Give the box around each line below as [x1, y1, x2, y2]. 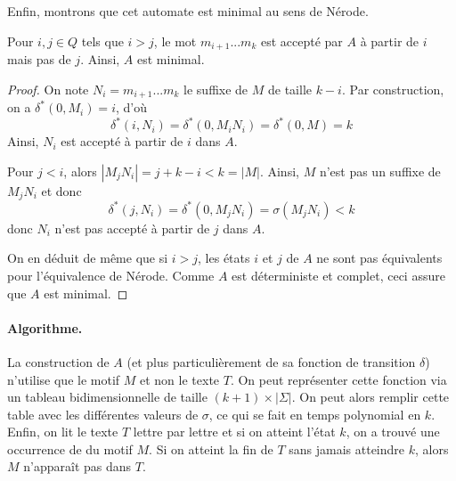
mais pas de [7, 50, 71, 69]
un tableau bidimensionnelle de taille [7, 387, 208, 406]
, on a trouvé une [346, 422, 440, 441]
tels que [81, 31, 124, 50]
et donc [41, 181, 82, 200]
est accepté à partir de [61, 132, 183, 151]
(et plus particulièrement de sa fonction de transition [126, 352, 416, 371]
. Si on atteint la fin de [149, 439, 273, 458]
